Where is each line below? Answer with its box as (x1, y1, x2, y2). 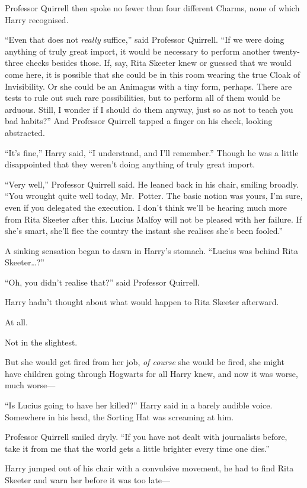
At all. (5, 316, 28, 328)
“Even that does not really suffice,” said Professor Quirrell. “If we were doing (5, 33, 284, 46)
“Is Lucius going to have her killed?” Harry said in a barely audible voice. (5, 399, 273, 411)
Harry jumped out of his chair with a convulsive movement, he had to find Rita (5, 462, 294, 474)
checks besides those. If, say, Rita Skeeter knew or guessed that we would (25, 56, 292, 69)
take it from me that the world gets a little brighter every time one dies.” (5, 442, 270, 454)
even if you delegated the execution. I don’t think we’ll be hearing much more (5, 201, 287, 213)
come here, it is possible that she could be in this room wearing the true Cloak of (5, 68, 300, 80)
